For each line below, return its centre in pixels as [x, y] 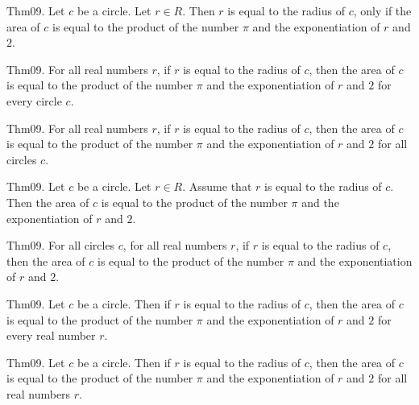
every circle [34, 100]
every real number [51, 335]
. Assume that [217, 186]
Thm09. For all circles [61, 245]
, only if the [382, 10]
